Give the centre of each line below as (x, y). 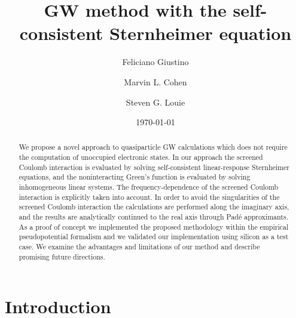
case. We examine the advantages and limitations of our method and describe (139, 247)
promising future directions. (62, 256)
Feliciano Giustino (155, 62)
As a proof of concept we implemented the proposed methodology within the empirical (154, 226)
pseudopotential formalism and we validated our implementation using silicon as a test (154, 237)
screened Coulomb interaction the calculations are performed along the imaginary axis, (154, 207)
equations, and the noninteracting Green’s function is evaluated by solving (135, 177)
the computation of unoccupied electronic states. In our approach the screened (141, 157)
